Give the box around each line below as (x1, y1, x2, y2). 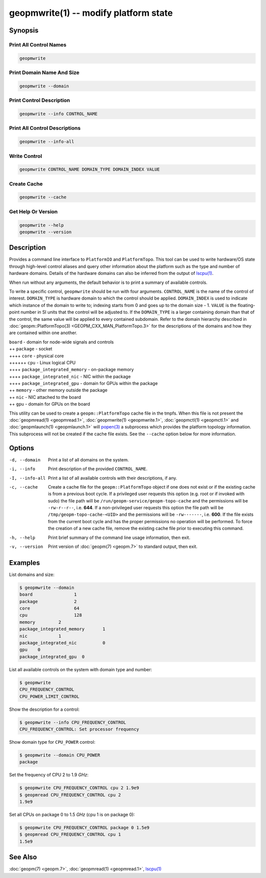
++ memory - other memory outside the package (9, 387, 108, 393)
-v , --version (9, 544, 43, 550)
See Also (9, 853, 37, 861)
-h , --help (9, 534, 35, 540)
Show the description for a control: (9, 706, 80, 712)
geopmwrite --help (19, 222, 64, 228)
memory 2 (19, 619, 62, 625)
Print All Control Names (9, 41, 66, 48)
